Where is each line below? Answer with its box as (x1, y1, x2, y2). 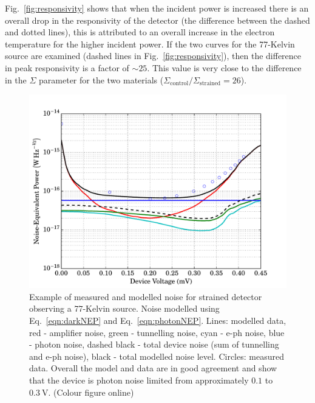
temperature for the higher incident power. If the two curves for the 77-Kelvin (5, 37, 295, 50)
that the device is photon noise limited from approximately (29, 373, 249, 386)
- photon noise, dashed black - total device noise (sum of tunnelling (29, 338, 279, 351)
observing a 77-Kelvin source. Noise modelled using (29, 302, 220, 315)
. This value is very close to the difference (147, 61, 302, 74)
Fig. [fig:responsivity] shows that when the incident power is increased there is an (5, 2, 309, 14)
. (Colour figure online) (48, 385, 134, 398)
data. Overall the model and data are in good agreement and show (29, 362, 277, 374)
